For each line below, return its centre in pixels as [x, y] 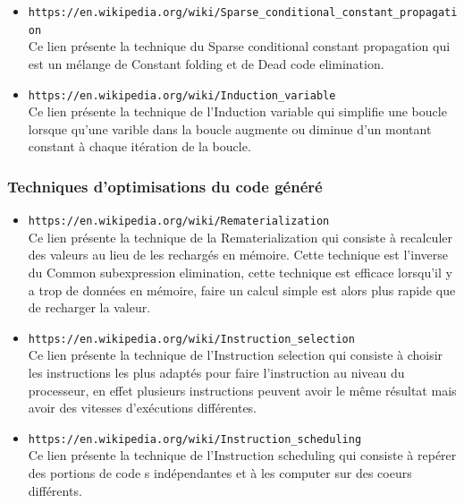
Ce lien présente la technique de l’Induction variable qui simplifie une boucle [237, 111]
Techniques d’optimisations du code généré [165, 186]
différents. [55, 490]
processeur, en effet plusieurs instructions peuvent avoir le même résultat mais [242, 390]
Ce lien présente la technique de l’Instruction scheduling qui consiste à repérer [242, 455]
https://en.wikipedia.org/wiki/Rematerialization [179, 222]
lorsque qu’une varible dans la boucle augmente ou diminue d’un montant [230, 128]
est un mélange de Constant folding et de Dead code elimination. [206, 63]
